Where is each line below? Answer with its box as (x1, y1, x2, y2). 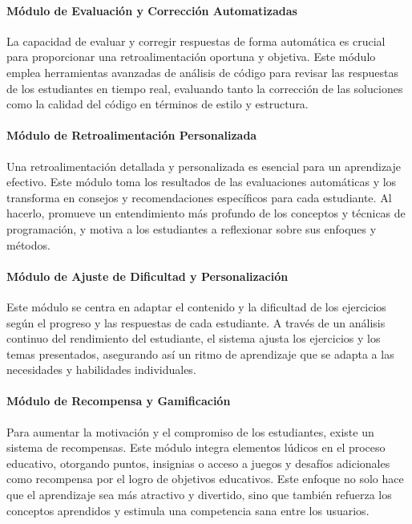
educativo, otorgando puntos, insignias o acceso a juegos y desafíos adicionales (6, 454, 390, 471)
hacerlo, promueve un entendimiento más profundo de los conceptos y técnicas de (6, 205, 406, 221)
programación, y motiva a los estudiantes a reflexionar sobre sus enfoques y (6, 220, 377, 237)
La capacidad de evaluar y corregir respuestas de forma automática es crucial (6, 32, 386, 49)
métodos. (6, 236, 50, 253)
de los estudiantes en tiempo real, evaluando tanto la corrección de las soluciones (6, 79, 403, 96)
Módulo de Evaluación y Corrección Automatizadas (6, 2, 297, 18)
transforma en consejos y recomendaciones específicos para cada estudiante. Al (6, 189, 392, 205)
